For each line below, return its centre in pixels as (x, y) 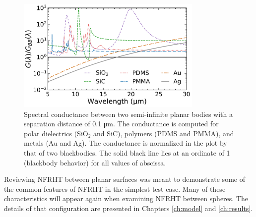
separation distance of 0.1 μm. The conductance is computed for (121, 124)
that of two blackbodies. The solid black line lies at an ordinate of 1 (127, 152)
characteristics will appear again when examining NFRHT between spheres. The (126, 198)
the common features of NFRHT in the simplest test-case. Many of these (115, 189)
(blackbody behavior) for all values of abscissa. (95, 162)
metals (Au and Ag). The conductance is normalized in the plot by (126, 143)
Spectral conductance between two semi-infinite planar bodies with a (128, 114)
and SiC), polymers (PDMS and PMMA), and (164, 133)
